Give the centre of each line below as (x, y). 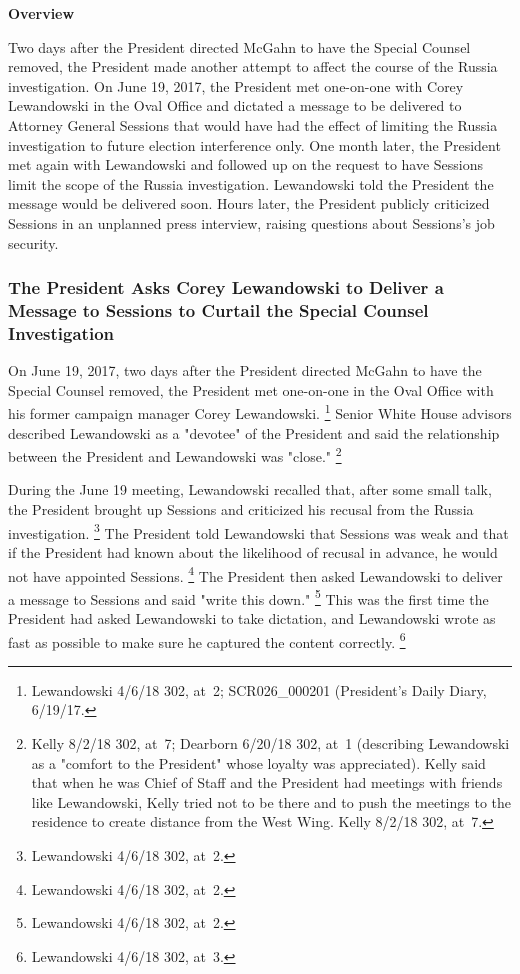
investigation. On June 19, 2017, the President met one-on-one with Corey (236, 85)
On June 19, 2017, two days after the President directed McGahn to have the (245, 370)
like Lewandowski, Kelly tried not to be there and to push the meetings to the (271, 801)
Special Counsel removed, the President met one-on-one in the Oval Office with (251, 389)
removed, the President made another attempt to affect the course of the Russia (253, 66)
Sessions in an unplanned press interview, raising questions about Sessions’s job (251, 222)
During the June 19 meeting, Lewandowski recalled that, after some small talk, (250, 489)
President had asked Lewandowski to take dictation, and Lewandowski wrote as (252, 618)
